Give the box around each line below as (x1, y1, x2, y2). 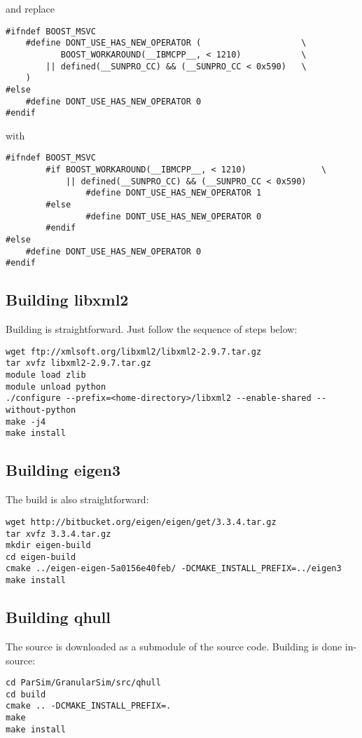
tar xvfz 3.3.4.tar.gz (6, 528, 111, 539)
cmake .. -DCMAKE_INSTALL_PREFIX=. (6, 701, 172, 711)
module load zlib (6, 370, 86, 381)
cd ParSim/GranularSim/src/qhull (6, 678, 161, 688)
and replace (6, 1, 55, 15)
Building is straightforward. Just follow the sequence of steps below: (6, 322, 298, 336)
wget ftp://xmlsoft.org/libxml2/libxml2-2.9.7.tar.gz (6, 346, 262, 357)
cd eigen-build (6, 552, 76, 562)
